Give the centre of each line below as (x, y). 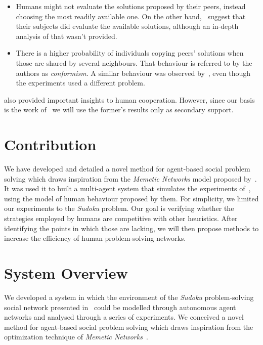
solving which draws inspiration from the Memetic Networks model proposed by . (130, 178)
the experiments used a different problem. (80, 83)
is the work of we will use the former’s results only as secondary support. (119, 110)
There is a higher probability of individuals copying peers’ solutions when (130, 53)
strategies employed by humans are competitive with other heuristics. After (121, 218)
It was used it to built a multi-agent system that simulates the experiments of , (127, 188)
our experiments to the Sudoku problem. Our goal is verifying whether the (119, 208)
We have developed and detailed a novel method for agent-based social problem (127, 169)
